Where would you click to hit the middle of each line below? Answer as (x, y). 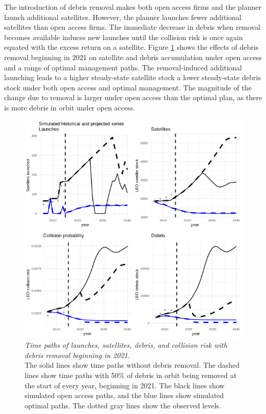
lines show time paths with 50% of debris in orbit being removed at (131, 375)
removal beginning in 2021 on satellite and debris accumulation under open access (133, 57)
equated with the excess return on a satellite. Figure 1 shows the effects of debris (131, 47)
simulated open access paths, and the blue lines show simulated (124, 395)
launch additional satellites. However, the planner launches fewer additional (123, 17)
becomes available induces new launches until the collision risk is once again (123, 37)
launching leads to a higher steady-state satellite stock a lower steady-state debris (133, 77)
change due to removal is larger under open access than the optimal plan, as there (133, 97)
